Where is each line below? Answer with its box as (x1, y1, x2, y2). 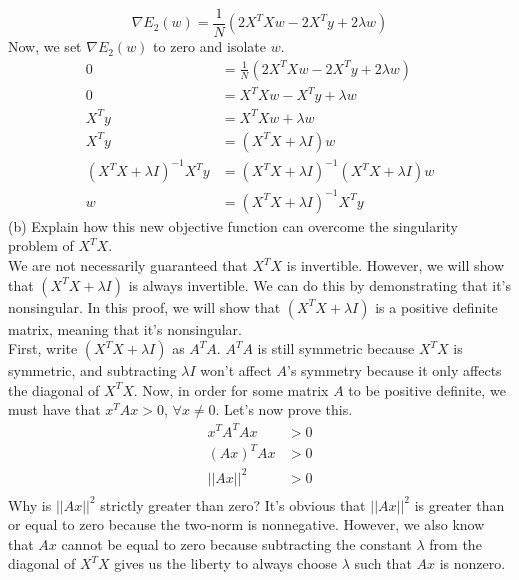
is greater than (414, 494, 505, 515)
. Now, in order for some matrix (133, 379, 329, 400)
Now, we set (8, 36, 82, 57)
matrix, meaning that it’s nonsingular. (8, 318, 242, 339)
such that (354, 553, 412, 574)
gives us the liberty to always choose (114, 553, 338, 574)
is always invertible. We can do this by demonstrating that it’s (128, 274, 511, 295)
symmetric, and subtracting (8, 360, 177, 381)
